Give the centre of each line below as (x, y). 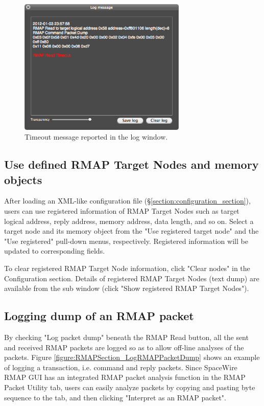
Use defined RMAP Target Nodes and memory (131, 164)
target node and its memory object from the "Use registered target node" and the (131, 231)
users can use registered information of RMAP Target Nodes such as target (122, 211)
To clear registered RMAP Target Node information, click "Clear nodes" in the (127, 268)
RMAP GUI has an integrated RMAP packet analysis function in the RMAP (125, 377)
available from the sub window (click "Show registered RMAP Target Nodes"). (127, 288)
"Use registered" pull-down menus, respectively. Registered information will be (126, 241)
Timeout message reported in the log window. (96, 137)
